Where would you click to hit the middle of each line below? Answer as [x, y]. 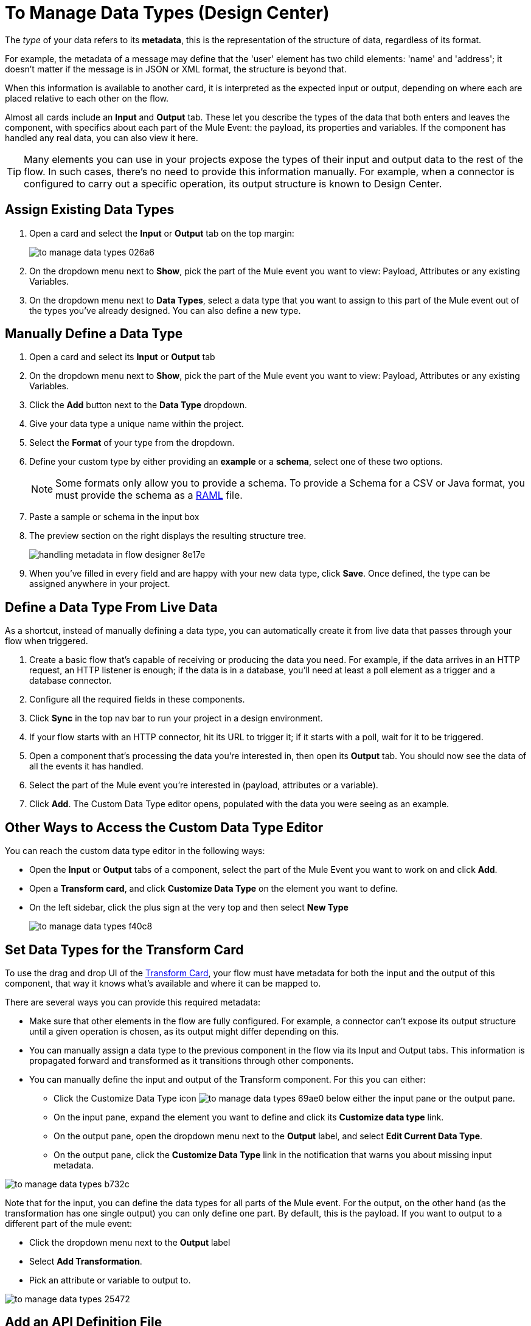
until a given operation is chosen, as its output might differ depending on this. [184, 1031]
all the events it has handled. [86, 766]
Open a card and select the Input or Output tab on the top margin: [162, 233]
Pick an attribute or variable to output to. [110, 1280]
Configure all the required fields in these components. [137, 699]
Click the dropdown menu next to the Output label [130, 1242]
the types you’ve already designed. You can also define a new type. [165, 310]
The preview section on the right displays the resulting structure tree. [168, 536]
